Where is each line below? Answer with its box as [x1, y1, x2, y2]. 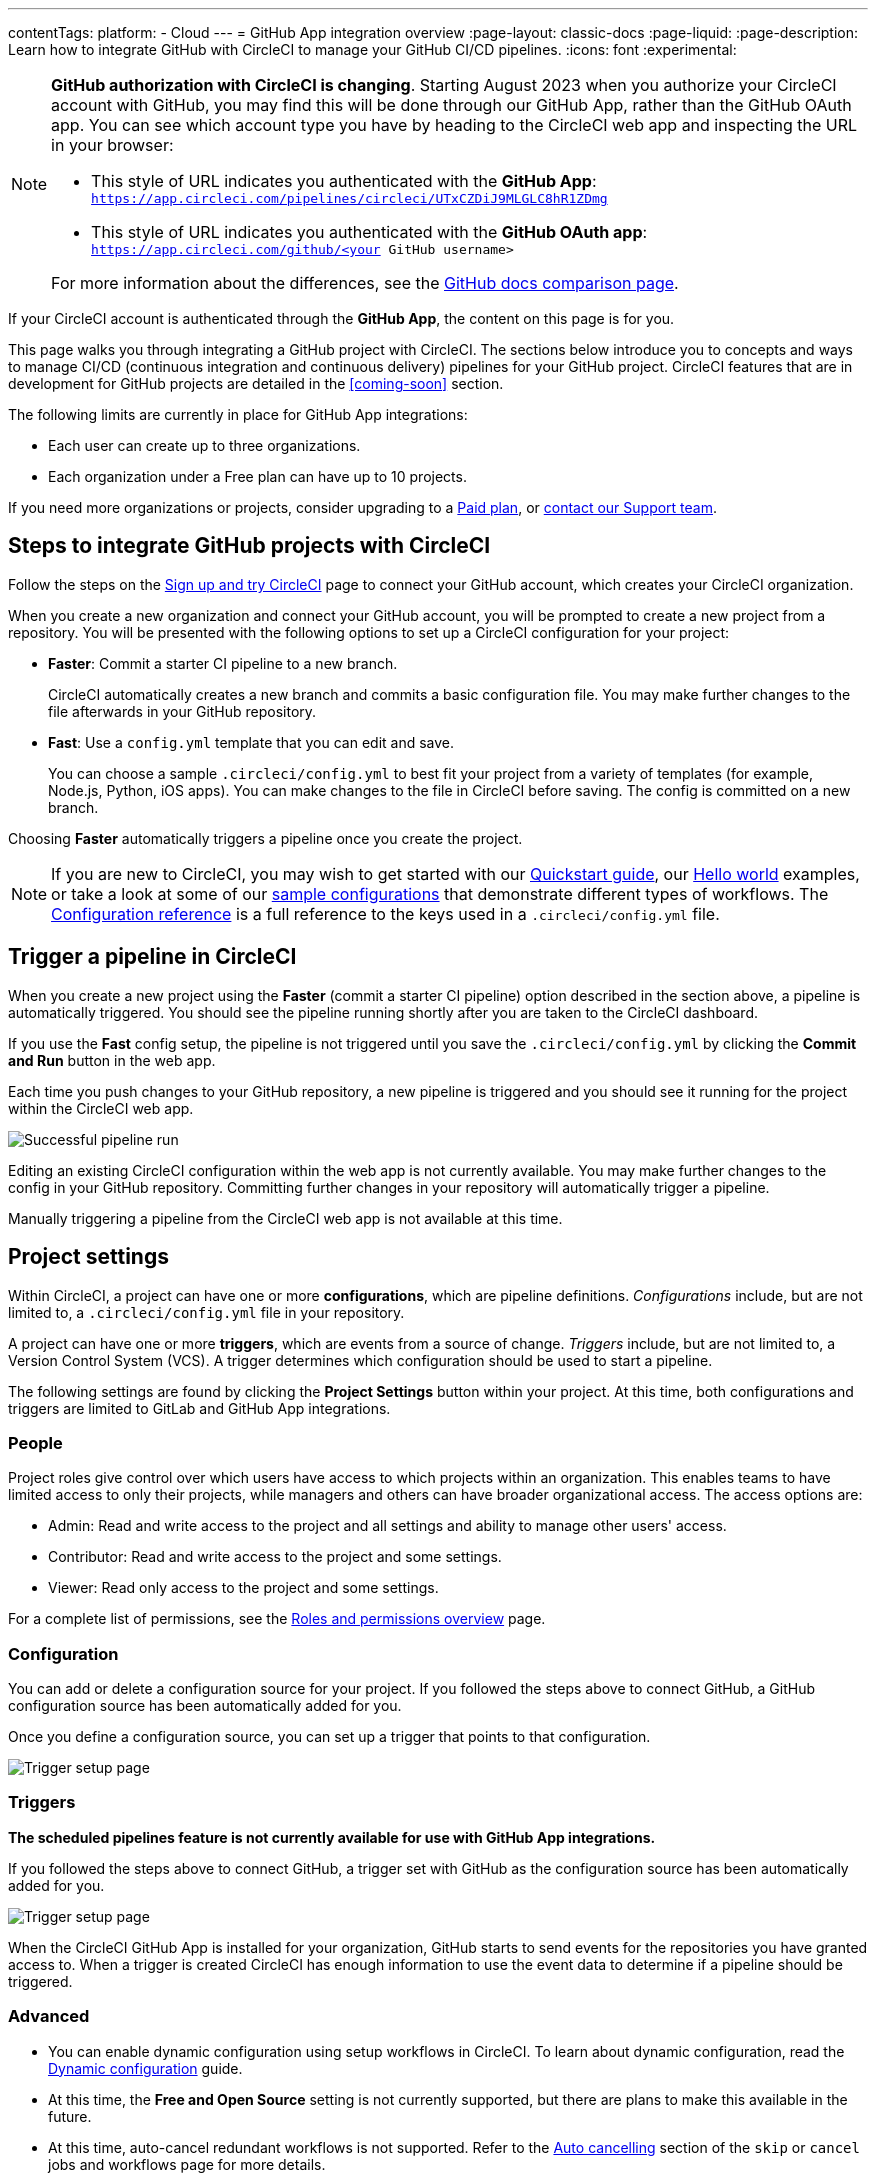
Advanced [8, 2006, 90, 2027]
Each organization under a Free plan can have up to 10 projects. [48, 468, 467, 485]
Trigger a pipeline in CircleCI [8, 944, 297, 970]
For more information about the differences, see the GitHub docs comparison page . [51, 273, 679, 293]
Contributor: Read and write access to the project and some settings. [48, 1548, 502, 1566]
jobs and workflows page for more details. [48, 2155, 326, 2173]
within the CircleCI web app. [8, 1099, 194, 1117]
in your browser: [51, 135, 174, 155]
